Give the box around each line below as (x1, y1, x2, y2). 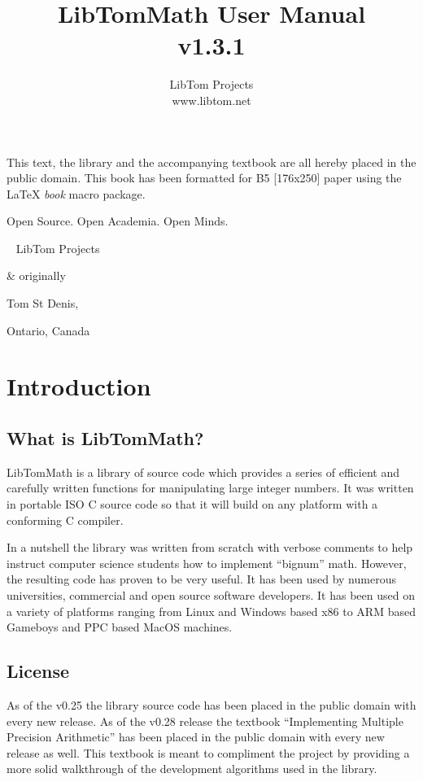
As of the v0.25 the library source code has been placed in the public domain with (7, 696, 416, 713)
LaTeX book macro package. (7, 185, 146, 202)
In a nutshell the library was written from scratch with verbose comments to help (7, 539, 413, 556)
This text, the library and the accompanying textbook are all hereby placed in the (7, 153, 416, 170)
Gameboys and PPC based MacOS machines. (7, 618, 233, 636)
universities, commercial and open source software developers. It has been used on (7, 586, 415, 603)
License (7, 658, 70, 684)
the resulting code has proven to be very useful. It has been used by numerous (7, 570, 396, 588)
